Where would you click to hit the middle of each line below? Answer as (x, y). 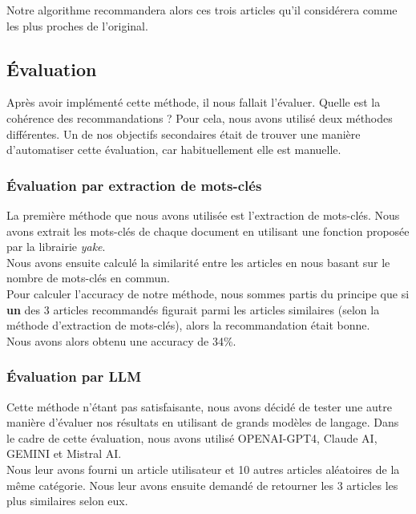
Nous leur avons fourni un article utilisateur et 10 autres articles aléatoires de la (203, 469)
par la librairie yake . (56, 247)
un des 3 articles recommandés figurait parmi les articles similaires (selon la (193, 309)
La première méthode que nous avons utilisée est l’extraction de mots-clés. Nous (203, 215)
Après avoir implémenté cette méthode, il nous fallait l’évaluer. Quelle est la (194, 102)
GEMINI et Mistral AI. (64, 453)
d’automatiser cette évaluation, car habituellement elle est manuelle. (174, 150)
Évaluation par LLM (74, 376)
